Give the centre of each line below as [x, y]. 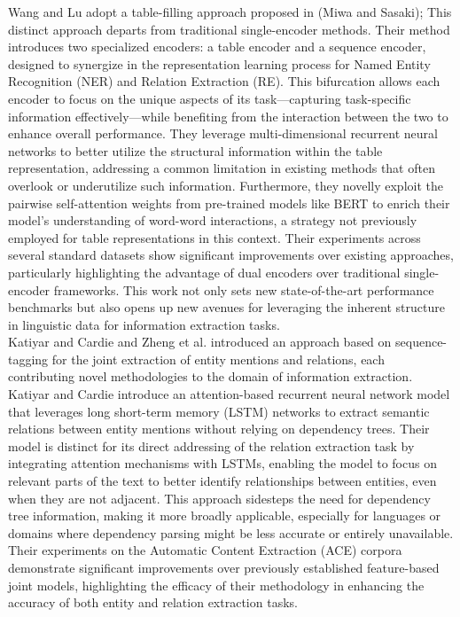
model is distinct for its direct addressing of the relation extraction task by [211, 445]
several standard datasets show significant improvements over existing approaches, [231, 255]
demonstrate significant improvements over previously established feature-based [224, 567]
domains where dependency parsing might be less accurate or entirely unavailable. [231, 532]
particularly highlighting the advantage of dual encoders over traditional [204, 272]
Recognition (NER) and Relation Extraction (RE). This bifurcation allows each [224, 81]
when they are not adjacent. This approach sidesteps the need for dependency [219, 498]
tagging [28, 359]
